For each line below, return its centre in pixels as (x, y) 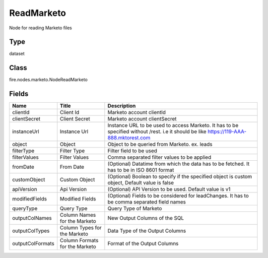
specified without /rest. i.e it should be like (157, 131)
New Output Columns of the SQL (146, 218)
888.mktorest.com (129, 138)
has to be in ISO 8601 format (141, 170)
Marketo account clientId (137, 113)
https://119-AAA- (227, 131)
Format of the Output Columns (143, 244)
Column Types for (81, 228)
